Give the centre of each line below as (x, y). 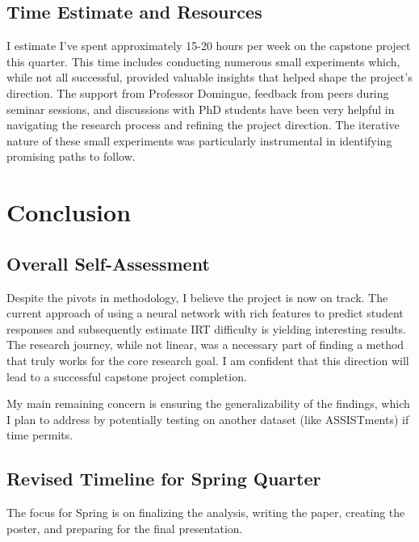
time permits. (40, 435)
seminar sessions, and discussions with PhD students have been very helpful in (201, 109)
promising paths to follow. (71, 156)
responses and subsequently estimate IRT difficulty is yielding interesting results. (206, 328)
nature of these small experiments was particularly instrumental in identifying (199, 140)
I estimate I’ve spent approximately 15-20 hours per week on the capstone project (209, 46)
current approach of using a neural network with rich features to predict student (205, 313)
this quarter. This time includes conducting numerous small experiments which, (203, 61)
